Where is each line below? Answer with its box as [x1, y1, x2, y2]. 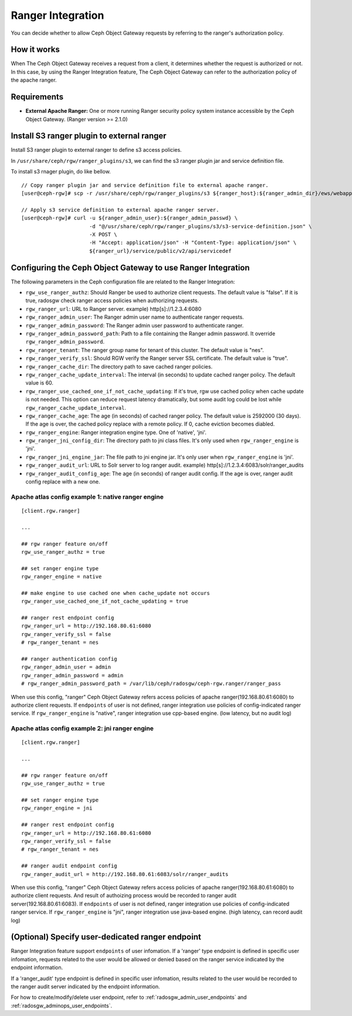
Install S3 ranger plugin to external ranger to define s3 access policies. [11, 146, 182, 153]
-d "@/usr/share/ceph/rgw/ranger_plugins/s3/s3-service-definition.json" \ [89, 223, 312, 229]
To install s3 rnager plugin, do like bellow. [11, 168, 111, 175]
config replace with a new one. [25, 478, 100, 485]
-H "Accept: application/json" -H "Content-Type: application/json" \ [89, 239, 297, 246]
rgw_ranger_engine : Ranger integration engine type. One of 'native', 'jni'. [25, 429, 207, 436]
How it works [11, 45, 60, 55]
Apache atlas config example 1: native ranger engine [11, 493, 164, 501]
